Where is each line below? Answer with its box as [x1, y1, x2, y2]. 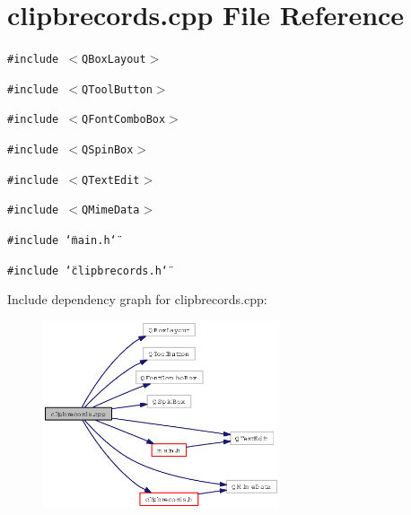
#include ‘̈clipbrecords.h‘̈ [7, 264, 168, 277]
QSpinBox [82, 144, 134, 157]
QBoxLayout [82, 53, 146, 66]
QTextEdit [82, 173, 140, 187]
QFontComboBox [82, 113, 166, 127]
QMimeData [82, 204, 140, 217]
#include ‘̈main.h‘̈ [7, 234, 117, 248]
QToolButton [82, 83, 153, 96]
